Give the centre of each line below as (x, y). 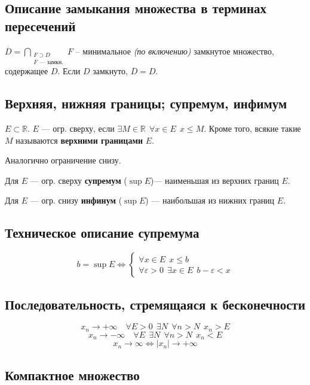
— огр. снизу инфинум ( (76, 200)
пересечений (40, 25)
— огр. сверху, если (78, 128)
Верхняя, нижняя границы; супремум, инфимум (146, 103)
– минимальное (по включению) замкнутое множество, (175, 51)
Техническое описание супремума (102, 233)
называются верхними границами (79, 140)
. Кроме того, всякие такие (252, 128)
